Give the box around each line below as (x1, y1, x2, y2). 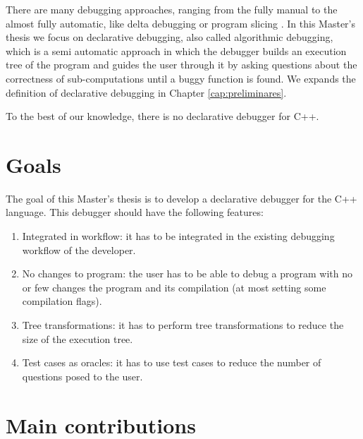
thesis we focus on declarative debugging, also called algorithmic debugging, (6, 30, 333, 44)
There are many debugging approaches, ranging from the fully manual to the (6, 2, 338, 16)
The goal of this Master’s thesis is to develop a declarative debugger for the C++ (6, 191, 357, 205)
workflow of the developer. (22, 242, 136, 257)
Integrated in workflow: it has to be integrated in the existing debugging (22, 229, 335, 243)
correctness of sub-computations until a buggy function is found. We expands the (6, 71, 356, 85)
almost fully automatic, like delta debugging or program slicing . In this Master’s (6, 16, 356, 30)
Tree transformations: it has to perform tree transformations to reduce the (22, 318, 344, 332)
